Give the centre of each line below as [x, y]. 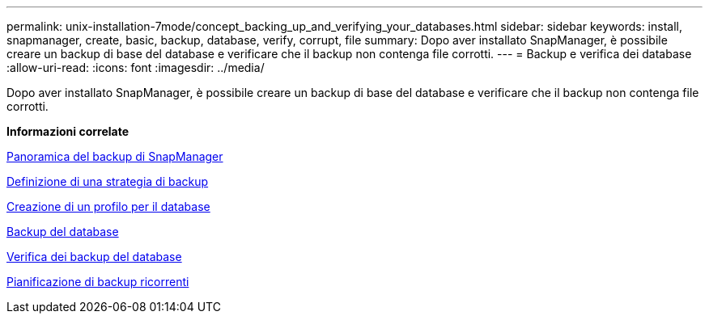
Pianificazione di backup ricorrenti [98, 282]
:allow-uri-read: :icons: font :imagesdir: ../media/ [136, 67]
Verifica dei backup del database [94, 257]
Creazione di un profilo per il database [108, 206]
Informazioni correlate [68, 131]
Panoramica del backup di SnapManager [115, 156]
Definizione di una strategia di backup [108, 181]
